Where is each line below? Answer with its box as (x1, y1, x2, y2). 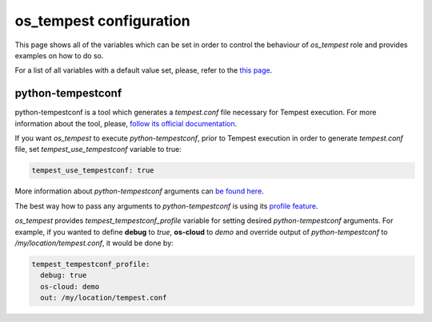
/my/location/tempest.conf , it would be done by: (14, 238, 174, 248)
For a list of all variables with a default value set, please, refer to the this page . (14, 66, 273, 75)
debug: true (40, 271, 87, 280)
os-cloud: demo (40, 282, 100, 291)
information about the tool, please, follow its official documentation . (14, 118, 238, 128)
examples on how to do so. (14, 50, 104, 60)
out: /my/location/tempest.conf (40, 293, 167, 303)
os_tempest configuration (14, 12, 191, 30)
